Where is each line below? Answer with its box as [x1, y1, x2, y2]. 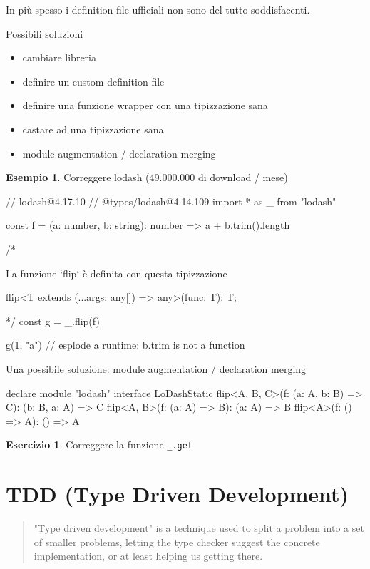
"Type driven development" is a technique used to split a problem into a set [34, 521, 364, 535]
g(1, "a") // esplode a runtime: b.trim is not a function [6, 337, 245, 352]
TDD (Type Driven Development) [6, 479, 349, 508]
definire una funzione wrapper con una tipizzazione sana [22, 98, 268, 113]
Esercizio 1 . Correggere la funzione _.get [6, 437, 193, 452]
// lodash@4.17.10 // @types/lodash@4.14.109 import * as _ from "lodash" [6, 193, 336, 208]
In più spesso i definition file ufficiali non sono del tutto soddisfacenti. [6, 2, 310, 16]
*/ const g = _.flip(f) [6, 313, 100, 328]
